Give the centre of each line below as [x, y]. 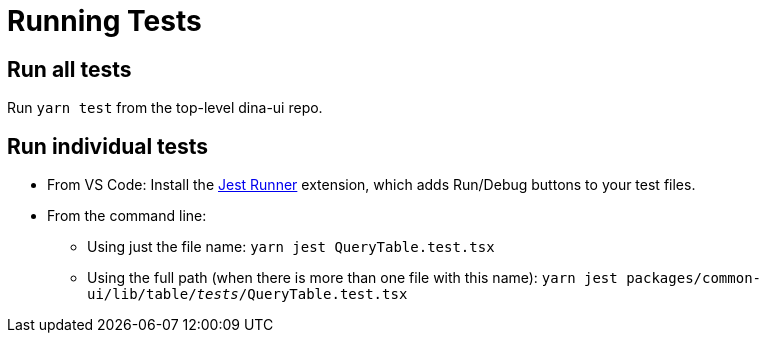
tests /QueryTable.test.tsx [302, 294]
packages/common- [693, 278]
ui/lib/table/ [142, 294]
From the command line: [127, 216]
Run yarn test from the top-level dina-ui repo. [165, 108]
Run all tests [69, 69]
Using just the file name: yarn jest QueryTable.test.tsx [291, 247]
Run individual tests [108, 146]
